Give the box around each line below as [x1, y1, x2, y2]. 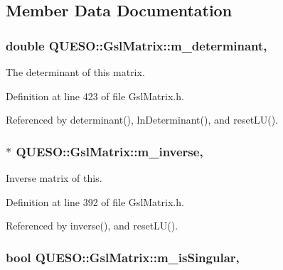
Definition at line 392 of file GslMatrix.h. [6, 194, 184, 209]
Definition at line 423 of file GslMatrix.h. [6, 88, 184, 103]
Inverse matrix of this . [6, 171, 102, 185]
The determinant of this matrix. [6, 65, 145, 79]
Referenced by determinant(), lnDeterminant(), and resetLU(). [6, 112, 279, 127]
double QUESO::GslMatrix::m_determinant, [6, 36, 267, 54]
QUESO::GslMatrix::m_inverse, [16, 142, 203, 160]
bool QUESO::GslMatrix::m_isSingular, [6, 248, 240, 266]
